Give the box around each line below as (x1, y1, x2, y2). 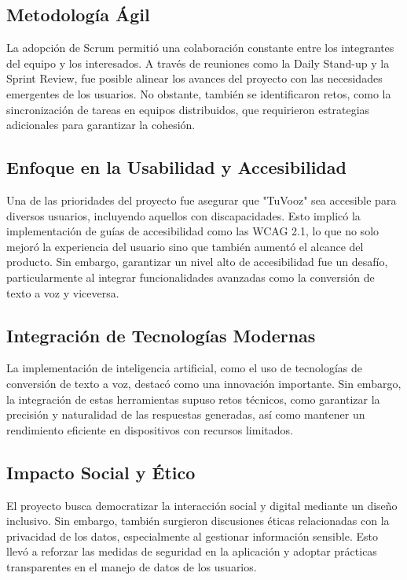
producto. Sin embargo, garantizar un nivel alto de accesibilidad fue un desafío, (6, 253, 388, 270)
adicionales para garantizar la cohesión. (6, 116, 196, 133)
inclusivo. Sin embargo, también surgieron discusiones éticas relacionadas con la (6, 512, 390, 529)
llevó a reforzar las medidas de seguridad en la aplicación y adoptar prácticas (6, 543, 377, 560)
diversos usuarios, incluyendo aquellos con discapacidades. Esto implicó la (6, 207, 361, 224)
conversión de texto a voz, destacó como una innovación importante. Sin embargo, (6, 375, 401, 391)
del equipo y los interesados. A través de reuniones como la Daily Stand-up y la (6, 54, 390, 71)
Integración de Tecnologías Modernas (6, 323, 316, 347)
